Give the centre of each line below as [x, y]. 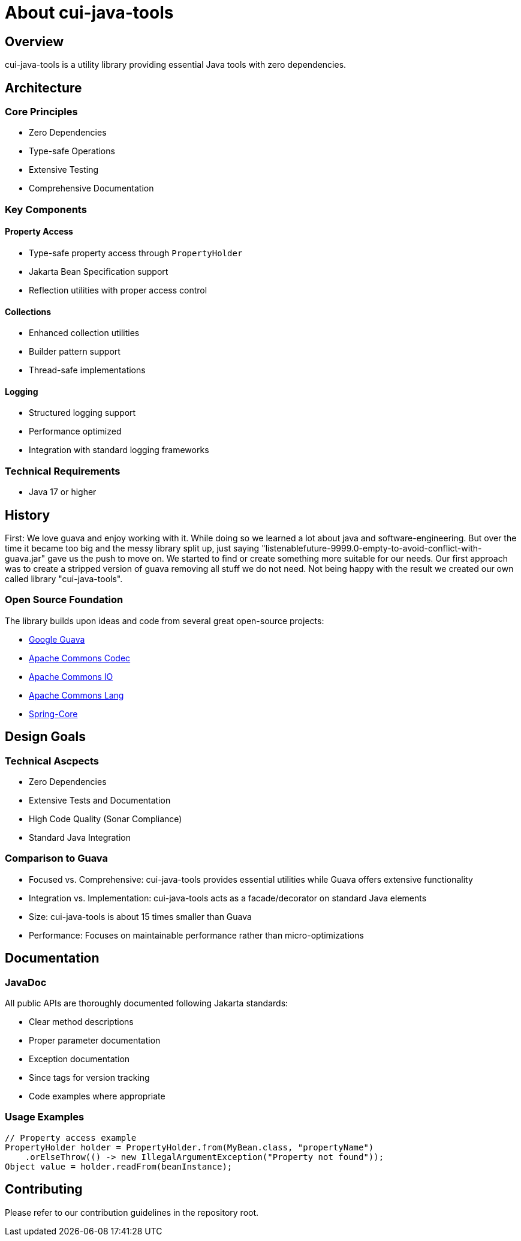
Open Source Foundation [64, 600]
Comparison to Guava [57, 858]
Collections [28, 311]
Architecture [43, 88]
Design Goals [45, 737]
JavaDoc [26, 982]
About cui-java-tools [89, 13]
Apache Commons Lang [76, 695]
